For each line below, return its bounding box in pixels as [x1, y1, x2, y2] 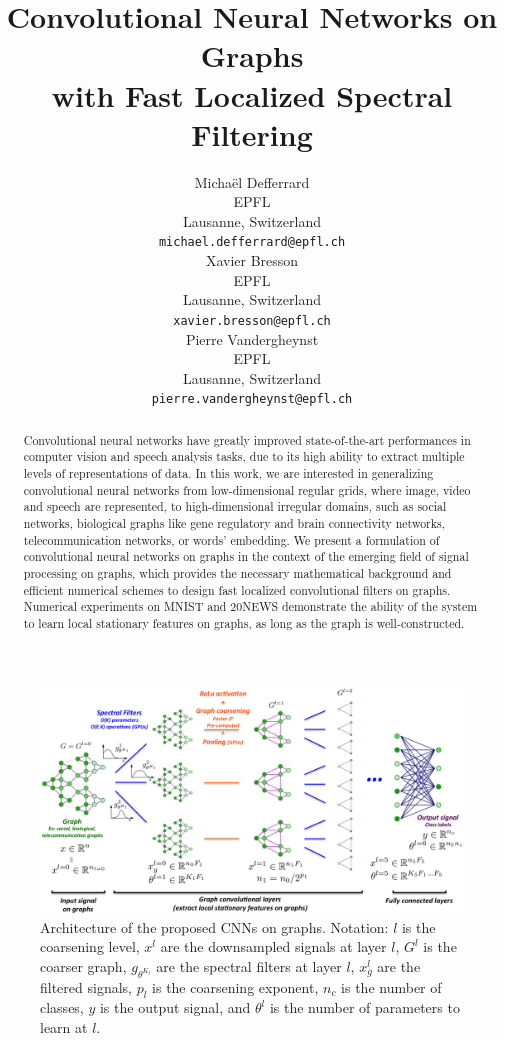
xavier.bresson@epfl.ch [173, 313, 331, 328]
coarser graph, [40, 955, 127, 976]
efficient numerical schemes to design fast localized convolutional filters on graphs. [23, 581, 451, 598]
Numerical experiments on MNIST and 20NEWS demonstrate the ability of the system [23, 598, 478, 615]
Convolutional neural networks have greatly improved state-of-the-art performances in [23, 431, 471, 448]
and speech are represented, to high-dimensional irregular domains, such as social [23, 498, 447, 515]
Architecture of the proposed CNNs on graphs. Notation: [40, 916, 389, 937]
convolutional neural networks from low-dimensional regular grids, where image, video [23, 481, 471, 498]
